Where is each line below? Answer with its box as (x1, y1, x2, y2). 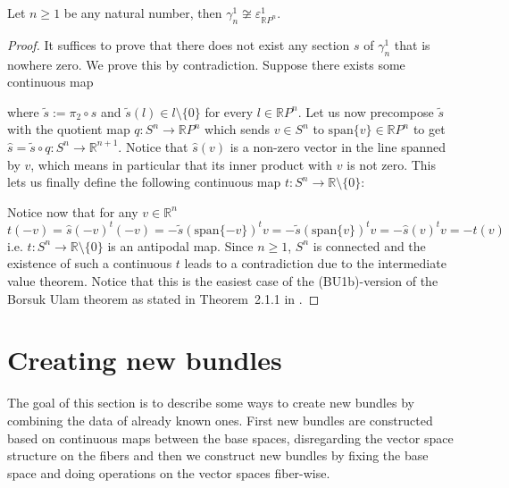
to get (413, 120, 446, 139)
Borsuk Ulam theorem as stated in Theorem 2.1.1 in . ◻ (7, 289, 320, 307)
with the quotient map (7, 120, 130, 139)
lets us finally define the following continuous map (7, 172, 281, 191)
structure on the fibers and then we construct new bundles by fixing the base (7, 446, 429, 465)
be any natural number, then (63, 4, 222, 21)
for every (204, 102, 254, 121)
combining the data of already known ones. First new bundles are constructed (7, 410, 433, 429)
